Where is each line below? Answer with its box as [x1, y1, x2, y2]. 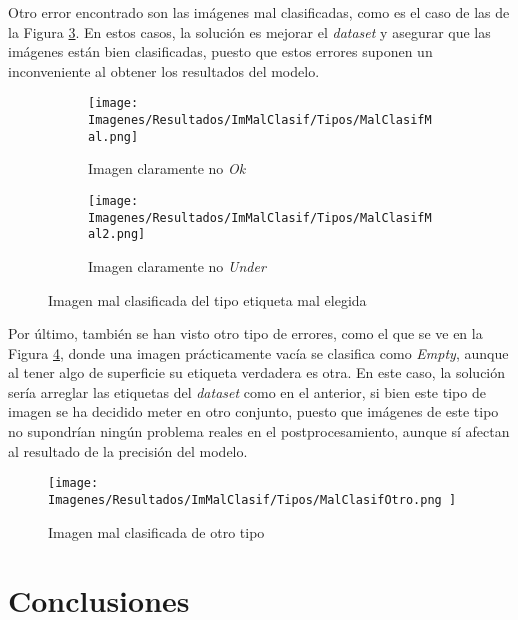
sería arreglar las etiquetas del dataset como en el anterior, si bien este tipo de [8, 381, 486, 402]
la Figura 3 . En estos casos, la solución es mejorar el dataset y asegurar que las [8, 21, 491, 42]
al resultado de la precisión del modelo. [8, 440, 248, 461]
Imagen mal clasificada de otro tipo [48, 521, 265, 542]
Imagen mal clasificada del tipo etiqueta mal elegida [48, 289, 367, 310]
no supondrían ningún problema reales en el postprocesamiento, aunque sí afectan [8, 421, 510, 442]
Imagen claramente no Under [88, 255, 266, 276]
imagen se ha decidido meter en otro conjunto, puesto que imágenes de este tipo [8, 401, 499, 422]
